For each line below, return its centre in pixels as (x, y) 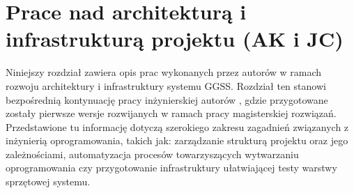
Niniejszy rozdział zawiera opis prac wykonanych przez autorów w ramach (164, 72)
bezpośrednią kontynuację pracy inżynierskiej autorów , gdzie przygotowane (167, 99)
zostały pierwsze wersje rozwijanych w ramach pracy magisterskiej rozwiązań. (171, 113)
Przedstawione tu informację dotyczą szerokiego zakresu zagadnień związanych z (177, 126)
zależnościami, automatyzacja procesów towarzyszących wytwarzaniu (152, 154)
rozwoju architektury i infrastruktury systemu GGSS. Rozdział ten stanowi (166, 85)
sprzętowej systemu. (48, 182)
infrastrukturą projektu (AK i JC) (175, 39)
